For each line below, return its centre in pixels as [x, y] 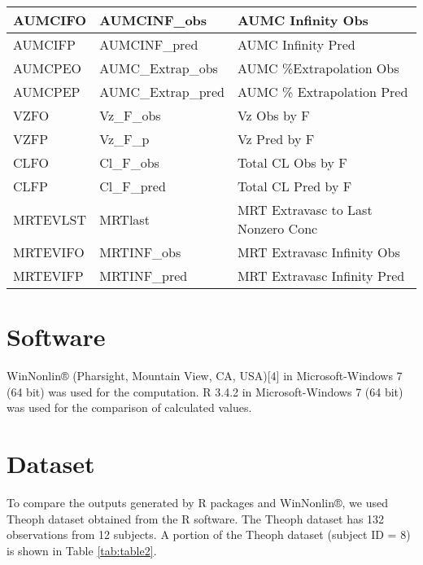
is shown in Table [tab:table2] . [82, 550]
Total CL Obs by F [292, 162]
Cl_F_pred [133, 186]
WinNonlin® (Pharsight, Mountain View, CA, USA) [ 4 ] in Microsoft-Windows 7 [205, 376]
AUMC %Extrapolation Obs [318, 68]
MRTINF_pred [144, 276]
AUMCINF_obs [153, 20]
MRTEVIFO [49, 252]
